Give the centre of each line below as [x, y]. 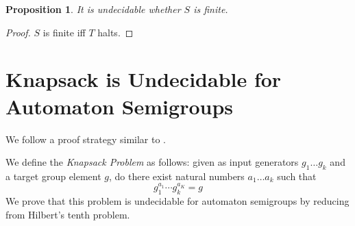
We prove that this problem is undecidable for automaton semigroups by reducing [177, 201]
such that [297, 176]
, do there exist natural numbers [177, 176]
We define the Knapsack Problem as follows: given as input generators [152, 162]
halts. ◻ [115, 32]
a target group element [53, 176]
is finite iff [64, 32]
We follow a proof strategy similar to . [86, 139]
